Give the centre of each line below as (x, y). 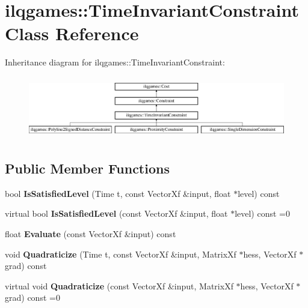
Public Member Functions (87, 168)
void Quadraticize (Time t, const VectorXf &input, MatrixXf (121, 254)
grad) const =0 (32, 297)
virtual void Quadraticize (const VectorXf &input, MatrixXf (119, 285)
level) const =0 (262, 213)
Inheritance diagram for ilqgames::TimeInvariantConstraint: (115, 62)
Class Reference (72, 33)
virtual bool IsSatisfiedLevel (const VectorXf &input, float (116, 213)
